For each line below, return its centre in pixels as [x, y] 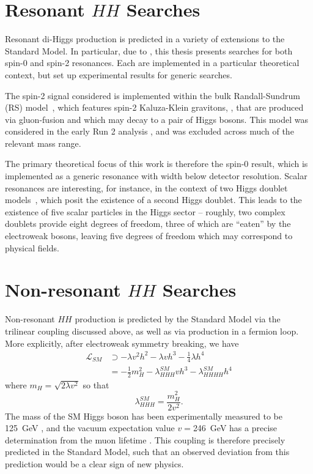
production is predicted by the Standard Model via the [178, 319]
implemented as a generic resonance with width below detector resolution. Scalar [156, 176]
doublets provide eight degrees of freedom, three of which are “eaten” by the [148, 224]
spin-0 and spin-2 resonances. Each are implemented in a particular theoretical [152, 63]
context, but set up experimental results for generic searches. [119, 74]
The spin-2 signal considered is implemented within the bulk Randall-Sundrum [153, 95]
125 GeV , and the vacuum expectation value [90, 428]
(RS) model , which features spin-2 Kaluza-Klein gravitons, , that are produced [154, 107]
